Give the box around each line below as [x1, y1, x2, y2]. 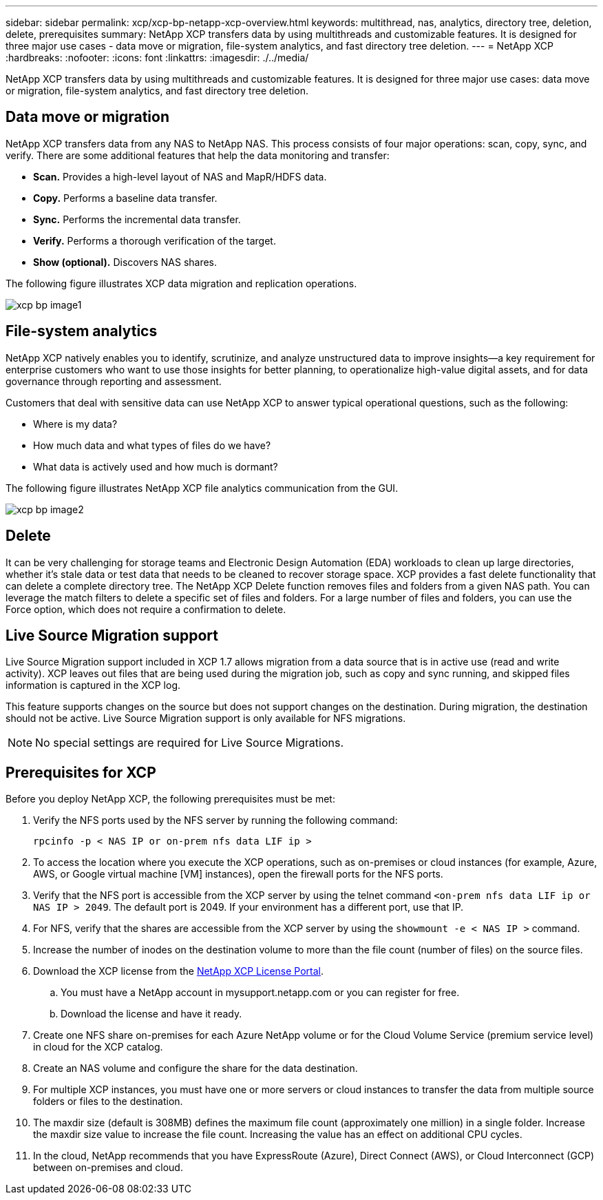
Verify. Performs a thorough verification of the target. [33, 234, 276, 247]
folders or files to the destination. [33, 1095, 183, 1108]
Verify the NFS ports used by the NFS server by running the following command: [33, 814, 398, 827]
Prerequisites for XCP [6, 763, 156, 781]
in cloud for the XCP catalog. [33, 1041, 163, 1053]
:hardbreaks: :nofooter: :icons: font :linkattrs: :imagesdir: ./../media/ [6, 52, 309, 63]
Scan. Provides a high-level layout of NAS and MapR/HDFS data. [33, 170, 327, 183]
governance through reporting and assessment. [6, 375, 222, 387]
